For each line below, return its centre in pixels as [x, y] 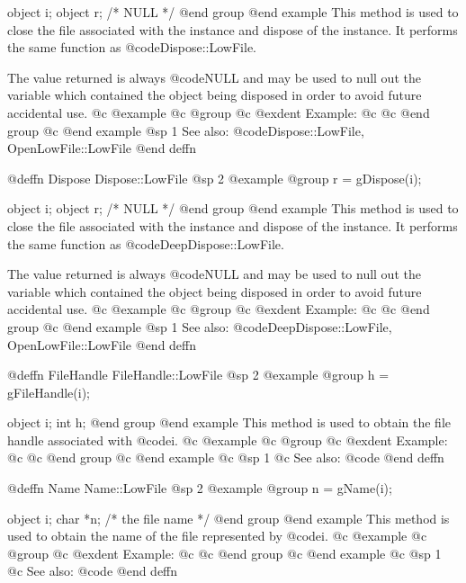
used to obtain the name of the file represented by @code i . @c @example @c [217, 536]
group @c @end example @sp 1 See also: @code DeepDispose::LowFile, [200, 326]
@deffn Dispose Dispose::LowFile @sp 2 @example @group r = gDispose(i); [215, 178]
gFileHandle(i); [49, 392]
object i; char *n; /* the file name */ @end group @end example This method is [229, 518]
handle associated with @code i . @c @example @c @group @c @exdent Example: [228, 439]
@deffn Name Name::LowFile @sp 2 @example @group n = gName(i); [200, 488]
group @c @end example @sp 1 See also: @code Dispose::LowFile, [186, 130]
